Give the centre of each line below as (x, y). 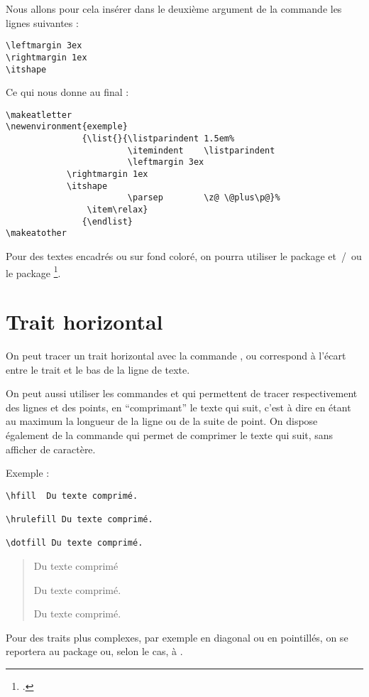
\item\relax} (117, 210)
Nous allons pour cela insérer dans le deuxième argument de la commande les (174, 9)
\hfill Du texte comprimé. (72, 496)
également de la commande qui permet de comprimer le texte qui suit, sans (170, 434)
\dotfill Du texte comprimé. (75, 543)
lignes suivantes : (42, 22)
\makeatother (36, 233)
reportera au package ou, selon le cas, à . (94, 651)
